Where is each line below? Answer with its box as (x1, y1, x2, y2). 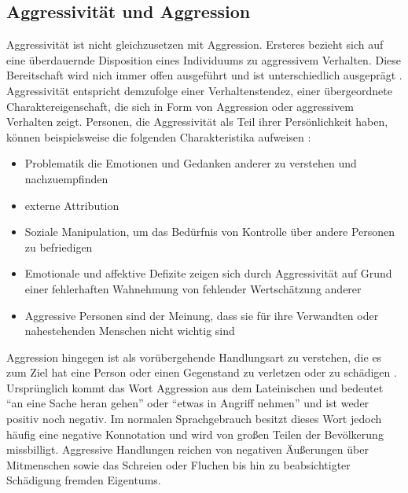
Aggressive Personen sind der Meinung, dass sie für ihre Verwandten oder (24, 307, 379, 323)
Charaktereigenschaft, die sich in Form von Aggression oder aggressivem (6, 97, 354, 114)
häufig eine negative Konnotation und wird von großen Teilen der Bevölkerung (6, 425, 384, 442)
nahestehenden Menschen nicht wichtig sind (24, 322, 235, 339)
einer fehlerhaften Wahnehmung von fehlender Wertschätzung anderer (24, 280, 362, 296)
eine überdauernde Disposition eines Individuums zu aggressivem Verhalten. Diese (6, 51, 401, 68)
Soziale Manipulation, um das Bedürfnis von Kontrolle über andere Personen (24, 223, 395, 240)
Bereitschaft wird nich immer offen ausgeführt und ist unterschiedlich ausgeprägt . (6, 67, 402, 83)
